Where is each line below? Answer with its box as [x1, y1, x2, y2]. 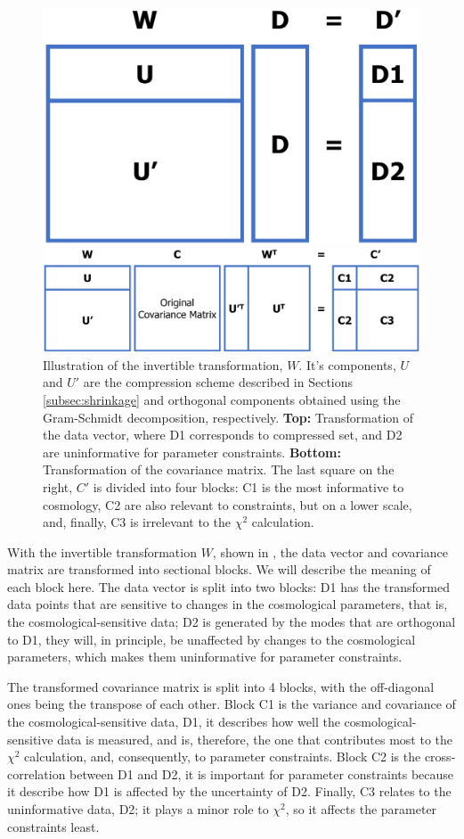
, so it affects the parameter [285, 800, 437, 818]
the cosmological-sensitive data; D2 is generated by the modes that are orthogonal [7, 613, 456, 631]
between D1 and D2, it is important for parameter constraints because [69, 764, 454, 783]
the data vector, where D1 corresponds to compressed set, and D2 [43, 425, 403, 444]
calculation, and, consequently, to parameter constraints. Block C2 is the [24, 747, 421, 766]
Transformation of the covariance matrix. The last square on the [43, 460, 395, 479]
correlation [7, 764, 66, 783]
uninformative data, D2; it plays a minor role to [7, 800, 269, 818]
